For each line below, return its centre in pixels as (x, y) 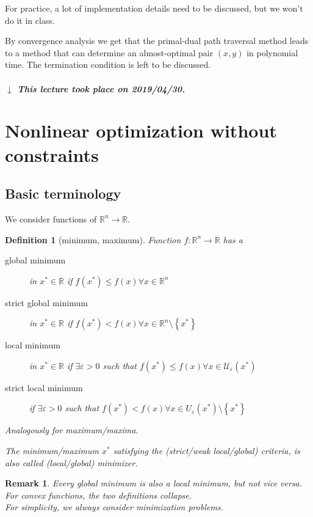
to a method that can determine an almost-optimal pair (109, 52)
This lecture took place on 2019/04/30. (101, 88)
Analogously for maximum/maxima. (72, 430)
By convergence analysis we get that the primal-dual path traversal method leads (157, 41)
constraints (52, 154)
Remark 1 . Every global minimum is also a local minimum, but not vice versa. (154, 483)
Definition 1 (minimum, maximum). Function (93, 239)
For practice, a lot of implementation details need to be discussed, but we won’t (154, 8)
